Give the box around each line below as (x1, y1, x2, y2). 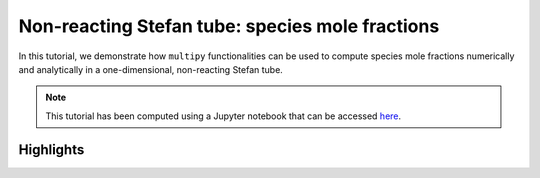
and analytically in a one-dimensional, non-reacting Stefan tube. (18, 63, 284, 75)
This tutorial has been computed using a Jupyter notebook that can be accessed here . (45, 110, 402, 122)
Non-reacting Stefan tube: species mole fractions (18, 15, 440, 37)
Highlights (18, 141, 85, 158)
